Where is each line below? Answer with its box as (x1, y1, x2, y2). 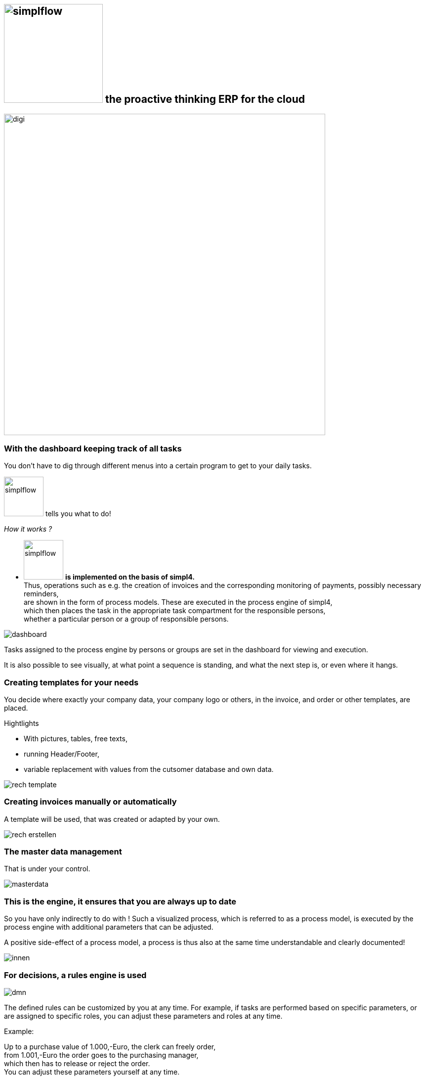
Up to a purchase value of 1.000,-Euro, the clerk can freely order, (4, 1042, 216, 1051)
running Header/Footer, (24, 749, 99, 758)
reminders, (24, 589, 59, 598)
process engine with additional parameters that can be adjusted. (4, 923, 213, 932)
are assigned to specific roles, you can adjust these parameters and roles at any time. (4, 1011, 283, 1020)
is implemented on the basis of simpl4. (65, 573, 195, 582)
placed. (4, 703, 28, 712)
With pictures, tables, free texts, (24, 734, 127, 743)
